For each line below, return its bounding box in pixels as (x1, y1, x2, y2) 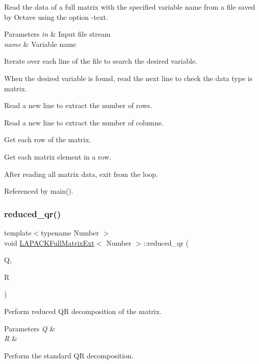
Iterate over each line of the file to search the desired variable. (4, 56, 198, 66)
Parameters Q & (4, 323, 56, 333)
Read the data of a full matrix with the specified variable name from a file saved (4, 2, 255, 12)
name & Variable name (4, 38, 76, 49)
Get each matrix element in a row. (4, 151, 112, 162)
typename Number (41, 227, 99, 238)
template (4, 227, 32, 238)
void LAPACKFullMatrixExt (4, 237, 95, 248)
